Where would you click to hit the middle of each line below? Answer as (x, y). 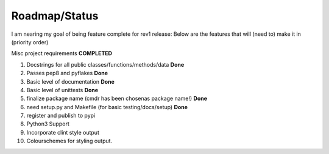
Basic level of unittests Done (62, 90)
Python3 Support (48, 124)
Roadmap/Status (55, 16)
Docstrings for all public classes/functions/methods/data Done (105, 64)
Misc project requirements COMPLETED (62, 53)
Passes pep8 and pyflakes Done (67, 73)
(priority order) (30, 42)
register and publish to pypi (61, 116)
